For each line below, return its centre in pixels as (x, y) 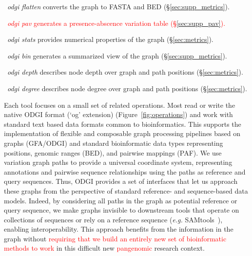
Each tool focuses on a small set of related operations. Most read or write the (120, 105)
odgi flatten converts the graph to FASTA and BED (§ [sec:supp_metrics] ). (118, 6)
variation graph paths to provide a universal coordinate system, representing (118, 162)
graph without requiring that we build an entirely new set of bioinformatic (115, 238)
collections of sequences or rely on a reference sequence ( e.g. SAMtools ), (113, 219)
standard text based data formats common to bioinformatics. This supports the (123, 124)
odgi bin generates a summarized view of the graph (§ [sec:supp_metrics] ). (117, 55)
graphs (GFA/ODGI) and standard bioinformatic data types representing (114, 143)
